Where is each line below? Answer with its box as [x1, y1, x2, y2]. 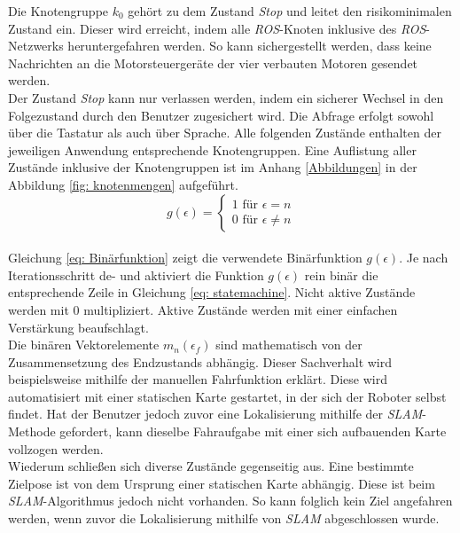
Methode [8, 422, 56, 441]
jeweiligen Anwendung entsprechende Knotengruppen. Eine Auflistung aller [8, 140, 417, 159]
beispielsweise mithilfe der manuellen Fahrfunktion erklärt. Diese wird [8, 370, 387, 388]
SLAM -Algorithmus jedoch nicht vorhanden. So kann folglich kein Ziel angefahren [8, 491, 453, 510]
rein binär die [304, 265, 378, 284]
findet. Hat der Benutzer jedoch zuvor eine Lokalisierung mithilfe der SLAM [8, 404, 423, 423]
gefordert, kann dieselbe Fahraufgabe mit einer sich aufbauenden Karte [59, 422, 447, 441]
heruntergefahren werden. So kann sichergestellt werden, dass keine [67, 36, 432, 55]
